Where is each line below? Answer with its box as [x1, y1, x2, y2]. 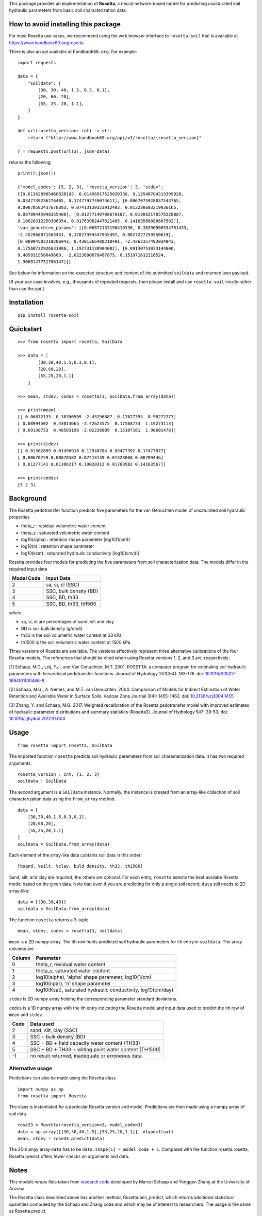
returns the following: [9, 159, 52, 165]
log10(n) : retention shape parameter [21, 543, 95, 549]
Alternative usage [9, 1065, 52, 1072]
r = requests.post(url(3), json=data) [17, 148, 110, 154]
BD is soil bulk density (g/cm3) [21, 626, 82, 631]
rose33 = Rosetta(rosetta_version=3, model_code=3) [17, 1122, 143, 1128]
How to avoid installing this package [9, 20, 121, 29]
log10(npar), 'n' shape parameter [35, 980, 111, 987]
